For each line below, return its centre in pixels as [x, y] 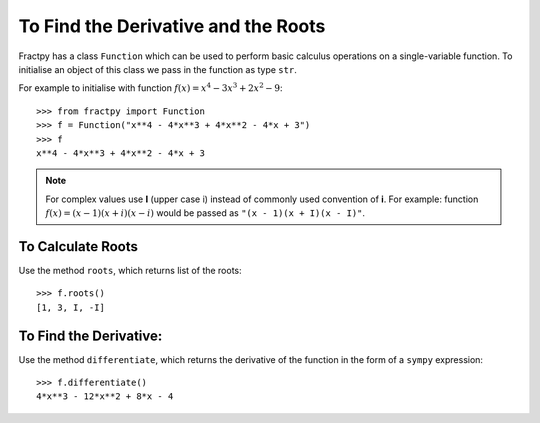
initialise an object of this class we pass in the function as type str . [157, 69]
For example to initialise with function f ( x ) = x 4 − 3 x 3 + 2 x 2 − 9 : [151, 87]
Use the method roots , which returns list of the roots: [130, 270]
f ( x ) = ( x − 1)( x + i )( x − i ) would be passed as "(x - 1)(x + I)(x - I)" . [205, 213]
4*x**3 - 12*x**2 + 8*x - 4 [105, 396]
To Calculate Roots [78, 246]
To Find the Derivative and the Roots [172, 26]
